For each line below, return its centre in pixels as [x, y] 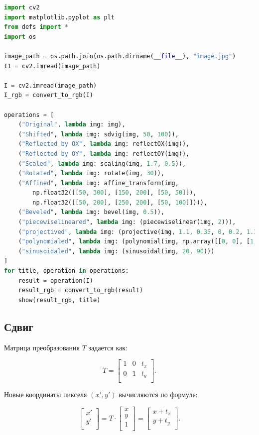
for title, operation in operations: [66, 271]
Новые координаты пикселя [46, 394]
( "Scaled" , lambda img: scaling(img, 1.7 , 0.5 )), [102, 163]
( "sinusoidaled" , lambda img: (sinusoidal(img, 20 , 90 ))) [116, 251]
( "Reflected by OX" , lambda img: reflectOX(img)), [104, 144]
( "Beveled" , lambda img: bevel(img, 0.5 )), [91, 212]
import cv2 [22, 7]
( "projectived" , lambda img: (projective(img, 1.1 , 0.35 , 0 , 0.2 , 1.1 [138, 232]
